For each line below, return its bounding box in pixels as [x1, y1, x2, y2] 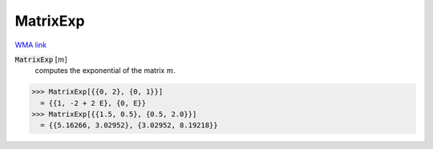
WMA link [14, 40, 47, 50]
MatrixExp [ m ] [14, 54, 68, 64]
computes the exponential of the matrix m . [34, 66, 176, 75]
